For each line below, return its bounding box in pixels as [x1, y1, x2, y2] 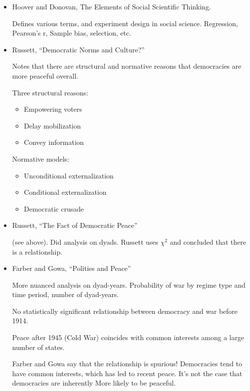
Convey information [24, 137, 84, 147]
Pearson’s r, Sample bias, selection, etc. [12, 28, 131, 38]
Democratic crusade [24, 203, 84, 214]
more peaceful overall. [12, 70, 79, 81]
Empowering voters [24, 104, 82, 114]
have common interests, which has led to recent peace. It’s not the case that [12, 368, 243, 378]
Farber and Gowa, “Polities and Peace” [12, 263, 131, 273]
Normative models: [12, 153, 70, 164]
